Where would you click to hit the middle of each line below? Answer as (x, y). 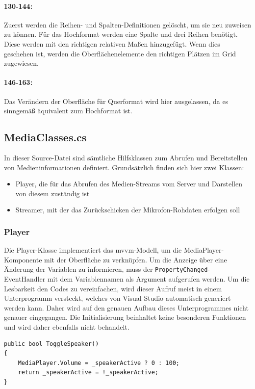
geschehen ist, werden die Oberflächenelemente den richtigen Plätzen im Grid (120, 53)
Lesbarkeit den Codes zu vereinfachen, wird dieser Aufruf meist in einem (113, 288)
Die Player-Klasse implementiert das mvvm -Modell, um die (93, 250)
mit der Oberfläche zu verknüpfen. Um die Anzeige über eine (136, 259)
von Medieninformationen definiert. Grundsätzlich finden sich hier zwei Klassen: (124, 167)
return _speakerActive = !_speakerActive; (88, 373)
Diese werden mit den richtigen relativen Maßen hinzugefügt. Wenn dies (112, 43)
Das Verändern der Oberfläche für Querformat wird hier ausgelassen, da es (116, 101)
